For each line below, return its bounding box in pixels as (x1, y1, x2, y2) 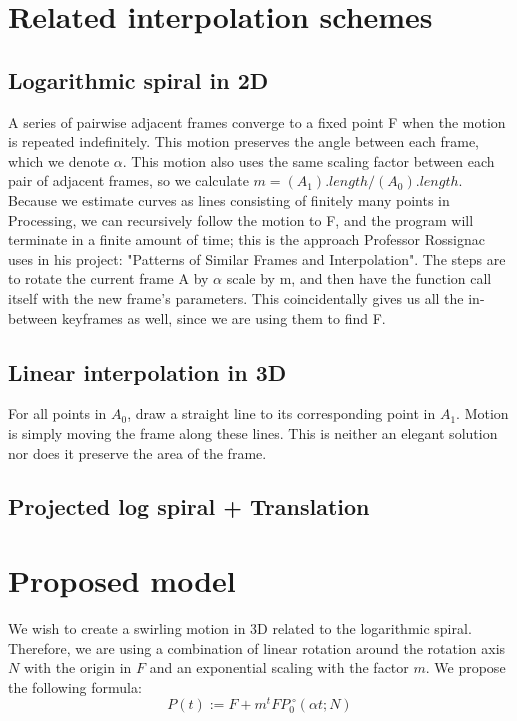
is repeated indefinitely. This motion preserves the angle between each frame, (8, 131, 479, 152)
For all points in (8, 403, 107, 424)
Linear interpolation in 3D (8, 356, 287, 387)
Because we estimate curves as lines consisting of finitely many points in (8, 189, 450, 210)
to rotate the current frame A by (8, 268, 209, 289)
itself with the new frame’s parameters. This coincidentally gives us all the (8, 287, 464, 308)
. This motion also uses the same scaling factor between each (122, 150, 495, 171)
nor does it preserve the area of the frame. (8, 442, 267, 463)
